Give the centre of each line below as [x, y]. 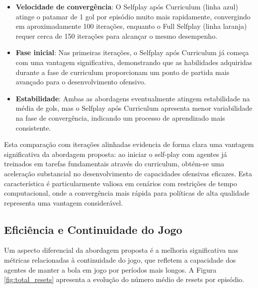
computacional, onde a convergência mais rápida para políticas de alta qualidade [127, 193]
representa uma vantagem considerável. [64, 202]
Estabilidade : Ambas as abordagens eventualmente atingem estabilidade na [133, 98]
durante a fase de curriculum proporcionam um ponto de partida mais [123, 72]
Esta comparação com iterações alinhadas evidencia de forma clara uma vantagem [129, 144]
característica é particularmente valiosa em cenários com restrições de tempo [121, 183]
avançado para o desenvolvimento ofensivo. [81, 82]
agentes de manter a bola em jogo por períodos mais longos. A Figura [110, 269]
